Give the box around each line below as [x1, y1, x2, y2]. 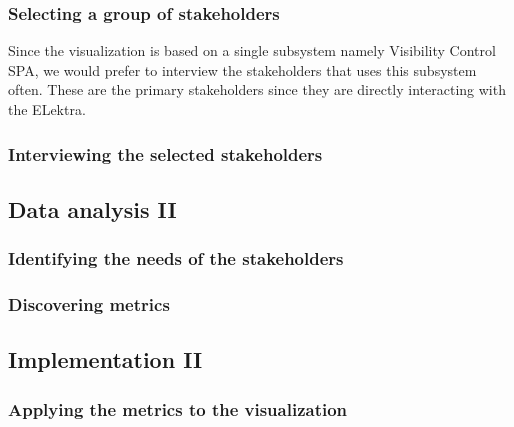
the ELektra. [8, 99, 86, 119]
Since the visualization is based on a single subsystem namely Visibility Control [8, 40, 496, 61]
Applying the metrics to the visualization [8, 396, 348, 421]
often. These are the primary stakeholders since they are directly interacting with [8, 79, 506, 100]
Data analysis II [8, 193, 177, 224]
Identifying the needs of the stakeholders [8, 246, 344, 271]
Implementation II [8, 344, 203, 375]
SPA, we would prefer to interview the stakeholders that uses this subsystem [8, 59, 477, 80]
